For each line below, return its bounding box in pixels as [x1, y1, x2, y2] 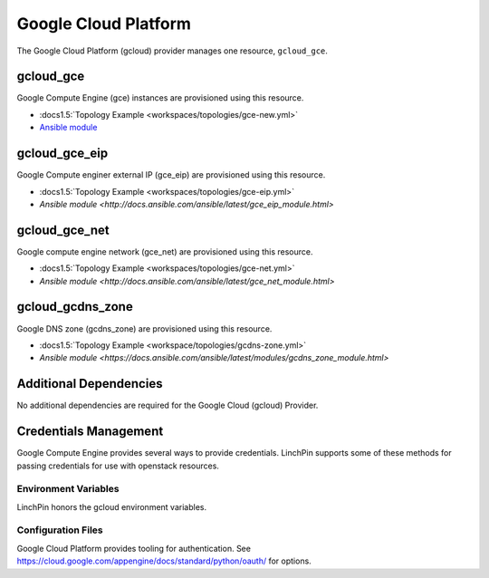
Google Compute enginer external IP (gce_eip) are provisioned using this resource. [16, 169, 326, 180]
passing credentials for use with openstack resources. [16, 460, 219, 471]
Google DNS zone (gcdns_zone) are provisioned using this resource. [16, 323, 273, 334]
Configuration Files [16, 524, 103, 536]
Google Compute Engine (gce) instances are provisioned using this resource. [16, 92, 304, 103]
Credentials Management [16, 424, 164, 439]
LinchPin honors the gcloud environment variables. [16, 501, 207, 512]
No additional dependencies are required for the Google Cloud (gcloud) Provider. [16, 400, 319, 411]
